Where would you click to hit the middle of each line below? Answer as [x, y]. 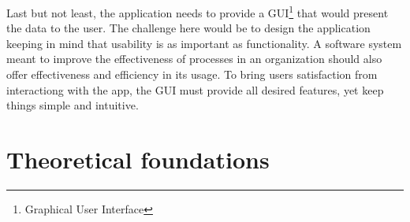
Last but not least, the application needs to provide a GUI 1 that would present [198, 11]
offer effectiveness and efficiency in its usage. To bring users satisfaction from [192, 74]
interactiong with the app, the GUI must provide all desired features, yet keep [195, 89]
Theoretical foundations [138, 159]
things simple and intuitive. [73, 105]
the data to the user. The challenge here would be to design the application [188, 28]
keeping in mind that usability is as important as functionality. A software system [204, 43]
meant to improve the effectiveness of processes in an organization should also [194, 59]
